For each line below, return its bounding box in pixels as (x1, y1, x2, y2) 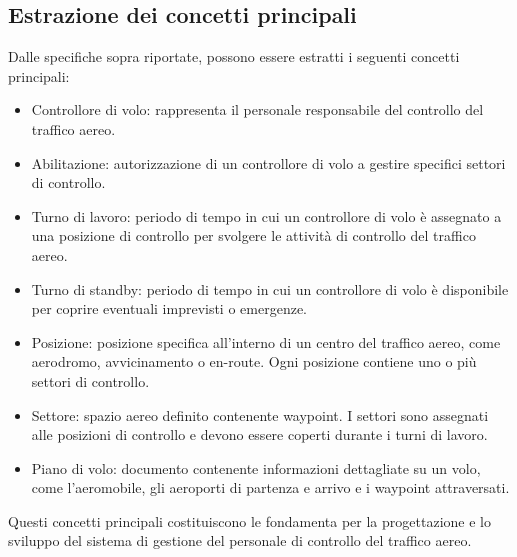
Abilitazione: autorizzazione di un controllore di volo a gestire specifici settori (31, 152, 506, 173)
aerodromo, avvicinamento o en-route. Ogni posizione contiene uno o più (31, 351, 477, 372)
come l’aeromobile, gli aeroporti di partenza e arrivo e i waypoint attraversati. (31, 477, 510, 498)
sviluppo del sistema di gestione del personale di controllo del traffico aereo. (8, 530, 472, 551)
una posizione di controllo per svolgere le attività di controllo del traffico (31, 225, 476, 246)
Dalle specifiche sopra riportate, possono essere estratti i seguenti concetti (8, 46, 460, 67)
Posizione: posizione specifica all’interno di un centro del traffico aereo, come (31, 331, 501, 352)
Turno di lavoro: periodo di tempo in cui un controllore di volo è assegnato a (31, 205, 502, 226)
